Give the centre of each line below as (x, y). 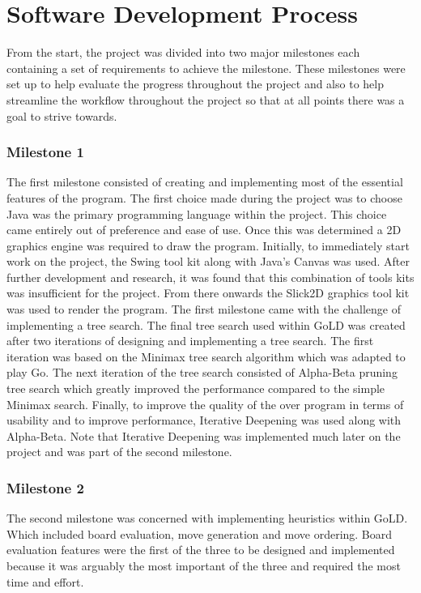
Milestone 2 (45, 487)
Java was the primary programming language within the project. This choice (197, 213)
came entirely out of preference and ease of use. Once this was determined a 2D (204, 230)
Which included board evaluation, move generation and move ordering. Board (200, 533)
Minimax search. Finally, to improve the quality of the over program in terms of (205, 404)
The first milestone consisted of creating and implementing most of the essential (205, 182)
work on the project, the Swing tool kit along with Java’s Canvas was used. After (208, 261)
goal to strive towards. (62, 115)
